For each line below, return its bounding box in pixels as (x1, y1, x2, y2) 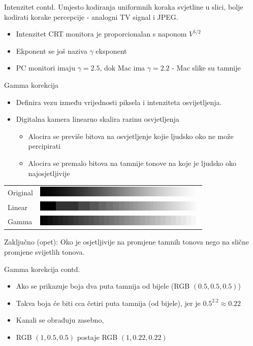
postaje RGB (77, 331, 118, 342)
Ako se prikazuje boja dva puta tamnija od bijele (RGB (16, 281, 190, 291)
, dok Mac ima (100, 62, 145, 73)
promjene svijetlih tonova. (4, 246, 85, 257)
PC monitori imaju (16, 62, 75, 73)
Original (8, 187, 33, 197)
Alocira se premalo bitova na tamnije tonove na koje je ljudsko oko (28, 157, 236, 168)
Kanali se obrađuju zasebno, (16, 315, 104, 325)
